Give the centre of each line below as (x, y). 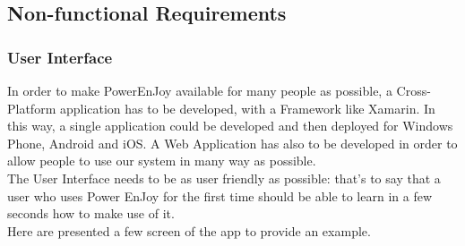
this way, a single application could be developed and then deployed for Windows (230, 126)
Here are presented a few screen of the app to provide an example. (189, 230)
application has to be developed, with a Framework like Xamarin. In (247, 108)
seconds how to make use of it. (91, 213)
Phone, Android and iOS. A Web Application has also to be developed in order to (232, 143)
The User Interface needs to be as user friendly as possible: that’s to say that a (224, 178)
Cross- (413, 90)
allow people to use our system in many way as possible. (162, 161)
